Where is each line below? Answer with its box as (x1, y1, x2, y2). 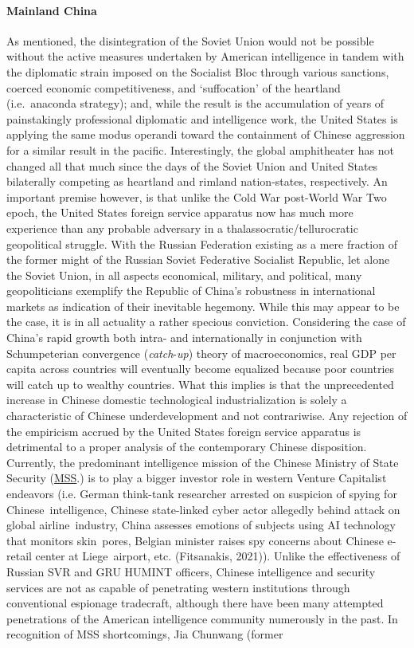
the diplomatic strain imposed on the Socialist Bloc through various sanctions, (6, 63, 389, 80)
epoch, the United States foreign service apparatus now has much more (6, 204, 353, 221)
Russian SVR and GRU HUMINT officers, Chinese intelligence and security (6, 563, 376, 579)
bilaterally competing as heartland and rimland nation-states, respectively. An (6, 173, 388, 190)
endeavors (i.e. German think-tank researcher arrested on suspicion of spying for (6, 485, 397, 502)
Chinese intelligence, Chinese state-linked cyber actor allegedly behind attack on (6, 501, 400, 517)
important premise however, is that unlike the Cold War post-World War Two (6, 188, 387, 205)
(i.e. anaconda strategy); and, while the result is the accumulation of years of (6, 95, 385, 112)
